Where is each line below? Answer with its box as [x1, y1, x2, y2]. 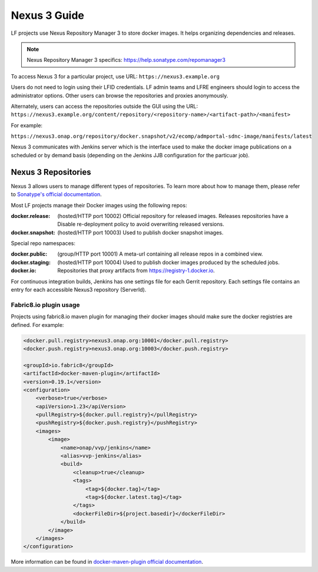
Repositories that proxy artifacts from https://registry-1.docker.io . [57, 267, 215, 274]
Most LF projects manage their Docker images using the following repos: [11, 201, 187, 209]
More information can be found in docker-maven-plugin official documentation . [11, 558, 203, 566]
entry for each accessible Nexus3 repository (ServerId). [11, 286, 147, 293]
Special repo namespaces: [11, 240, 76, 247]
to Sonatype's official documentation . [11, 191, 102, 198]
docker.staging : [11, 259, 51, 266]
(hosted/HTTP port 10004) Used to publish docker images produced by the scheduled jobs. [57, 259, 280, 266]
